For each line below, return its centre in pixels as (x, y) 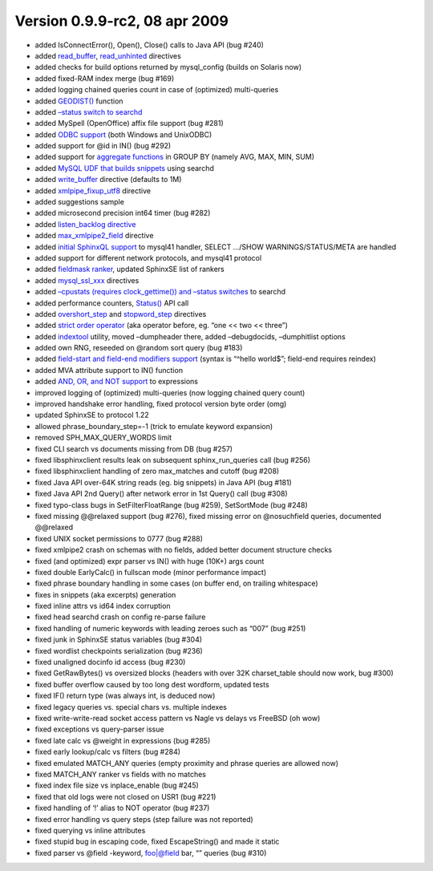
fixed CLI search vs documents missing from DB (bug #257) (134, 448)
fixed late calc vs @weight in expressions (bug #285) (123, 740)
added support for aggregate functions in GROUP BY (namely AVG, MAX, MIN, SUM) (174, 157)
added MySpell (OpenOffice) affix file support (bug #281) (129, 124)
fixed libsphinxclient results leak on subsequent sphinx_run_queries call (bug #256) (173, 460)
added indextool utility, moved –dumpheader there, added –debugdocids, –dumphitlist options (190, 336)
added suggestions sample (79, 202)
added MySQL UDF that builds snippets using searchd (124, 168)
